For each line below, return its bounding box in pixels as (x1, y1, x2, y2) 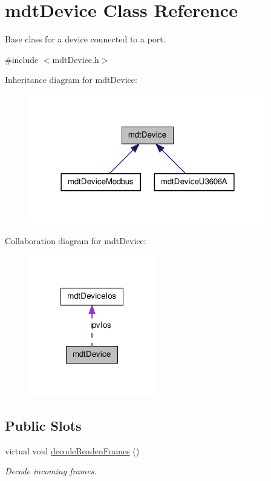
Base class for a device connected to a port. (5, 33, 166, 45)
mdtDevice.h (52, 53, 99, 65)
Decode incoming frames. (5, 465, 97, 477)
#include (5, 53, 39, 65)
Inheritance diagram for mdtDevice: (5, 73, 137, 86)
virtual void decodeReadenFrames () (5, 444, 140, 457)
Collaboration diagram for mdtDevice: (5, 234, 146, 247)
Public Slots (5, 416, 82, 434)
